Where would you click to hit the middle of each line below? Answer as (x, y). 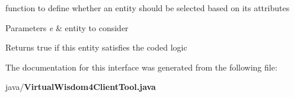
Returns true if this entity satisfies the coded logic (96, 47)
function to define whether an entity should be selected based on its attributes (148, 8)
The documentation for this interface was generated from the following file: (141, 67)
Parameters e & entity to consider (67, 27)
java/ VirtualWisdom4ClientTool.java (81, 87)
